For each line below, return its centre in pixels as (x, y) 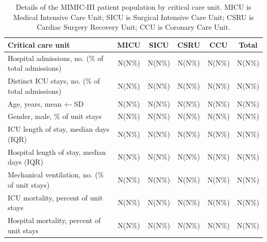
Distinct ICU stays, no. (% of (54, 81)
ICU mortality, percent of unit (55, 197)
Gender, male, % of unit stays (55, 116)
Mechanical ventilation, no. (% (56, 175)
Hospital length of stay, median (57, 152)
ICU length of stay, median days (59, 129)
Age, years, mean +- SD (46, 103)
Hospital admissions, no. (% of (56, 58)
